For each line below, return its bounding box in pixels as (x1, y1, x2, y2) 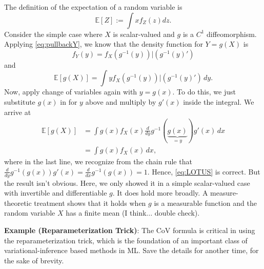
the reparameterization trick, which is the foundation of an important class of (4, 235, 248, 245)
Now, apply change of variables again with (4, 86, 137, 97)
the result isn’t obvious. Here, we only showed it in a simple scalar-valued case (4, 177, 250, 188)
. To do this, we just (172, 86, 236, 97)
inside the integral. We (183, 96, 254, 107)
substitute (4, 96, 35, 107)
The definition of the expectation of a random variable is (4, 2, 182, 12)
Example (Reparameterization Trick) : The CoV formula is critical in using (4, 224, 255, 235)
